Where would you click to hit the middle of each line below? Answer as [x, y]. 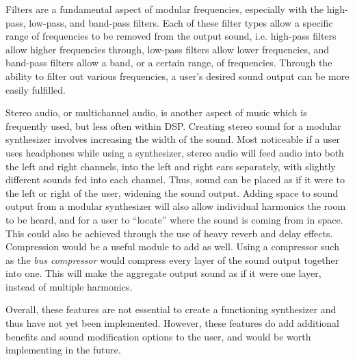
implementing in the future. [63, 350]
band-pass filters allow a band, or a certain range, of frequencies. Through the [169, 63]
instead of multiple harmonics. [69, 286]
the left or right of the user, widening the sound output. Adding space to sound [172, 192]
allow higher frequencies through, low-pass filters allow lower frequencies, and [168, 49]
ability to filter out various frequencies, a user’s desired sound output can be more [177, 76]
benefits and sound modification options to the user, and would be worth [158, 336]
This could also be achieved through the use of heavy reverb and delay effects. [169, 233]
